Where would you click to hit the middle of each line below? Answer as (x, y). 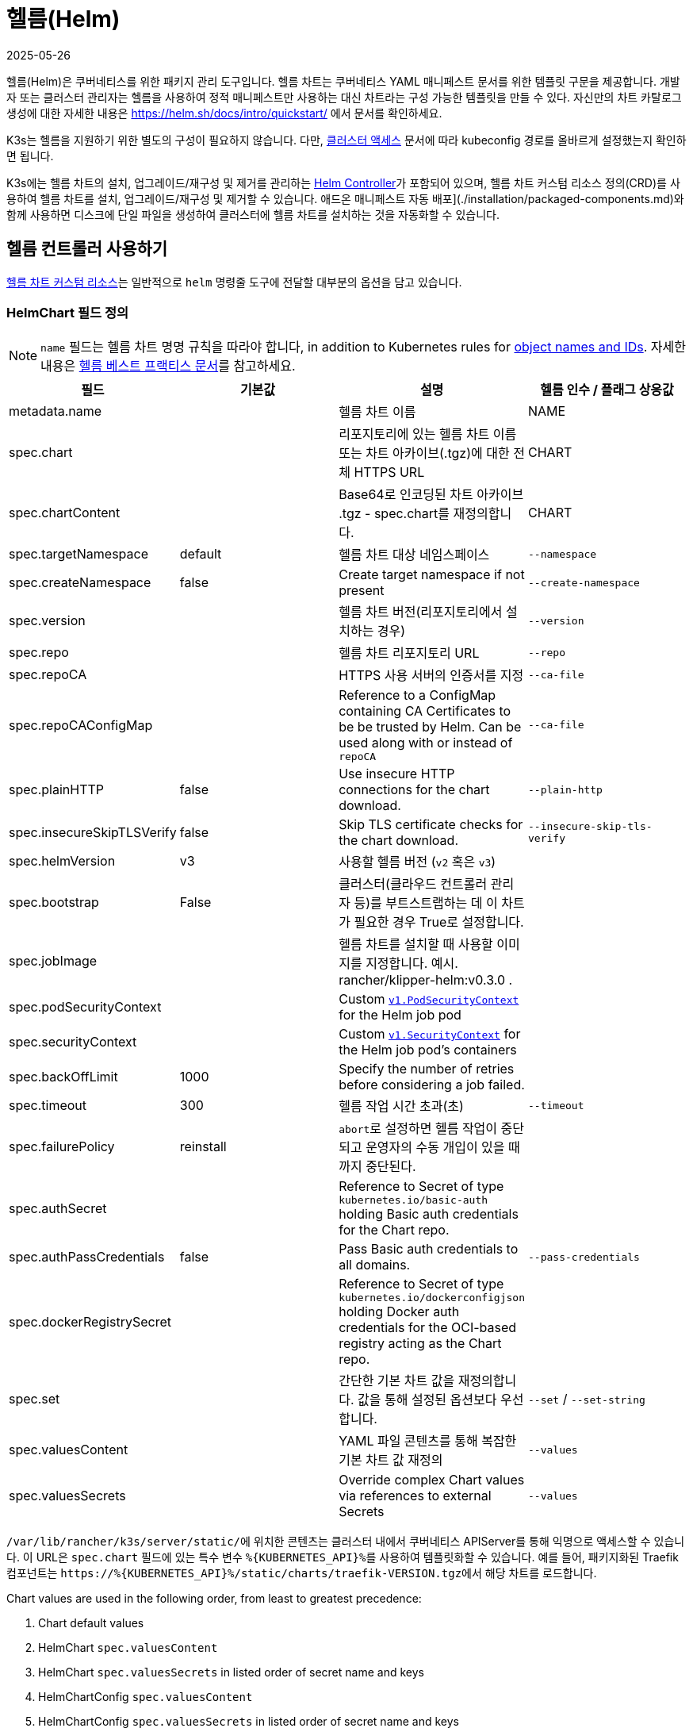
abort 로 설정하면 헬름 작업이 (418, 1129)
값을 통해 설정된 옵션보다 (427, 1400)
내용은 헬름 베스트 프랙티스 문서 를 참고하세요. (168, 366)
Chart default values (91, 1623)
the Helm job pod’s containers (428, 1050)
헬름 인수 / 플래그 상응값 (607, 390)
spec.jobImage (53, 961)
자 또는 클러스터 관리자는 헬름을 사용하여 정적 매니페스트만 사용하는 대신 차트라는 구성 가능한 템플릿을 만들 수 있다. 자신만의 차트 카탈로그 (344, 97)
